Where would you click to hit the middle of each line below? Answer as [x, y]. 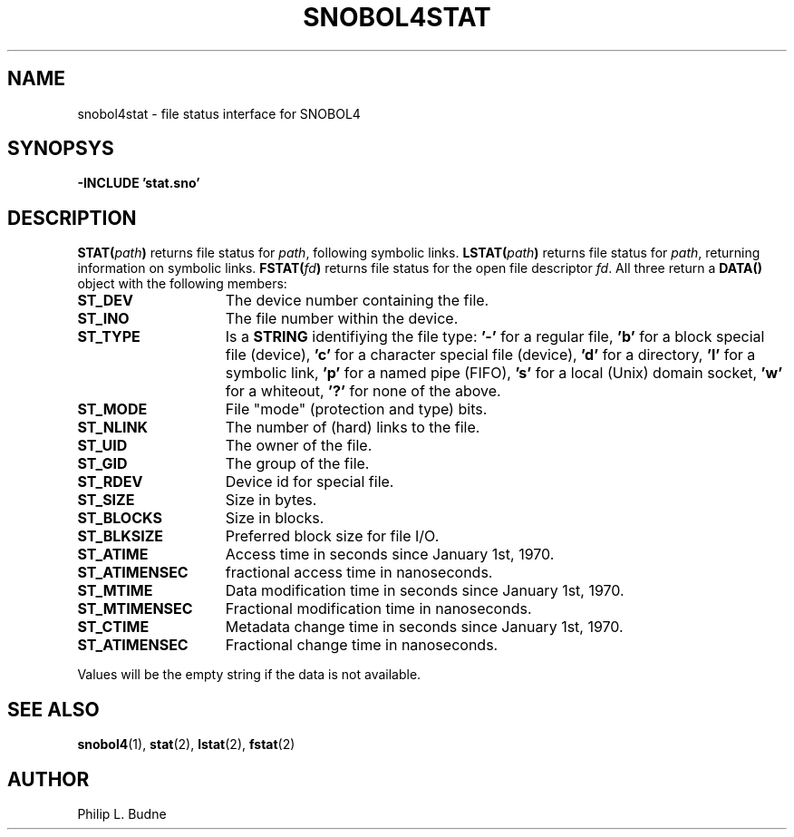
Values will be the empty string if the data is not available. [249, 675]
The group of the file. [297, 464]
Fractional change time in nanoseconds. [362, 645]
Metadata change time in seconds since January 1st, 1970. [424, 627]
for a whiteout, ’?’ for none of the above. [363, 391]
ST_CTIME [113, 627]
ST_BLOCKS [120, 518]
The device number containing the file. [357, 301]
